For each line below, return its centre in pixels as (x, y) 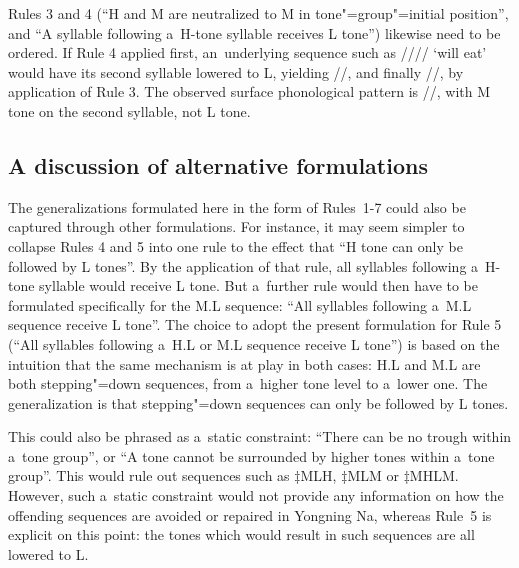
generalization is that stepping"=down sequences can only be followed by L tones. (258, 402)
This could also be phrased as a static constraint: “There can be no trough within (260, 436)
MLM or (373, 475)
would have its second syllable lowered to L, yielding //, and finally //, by (236, 71)
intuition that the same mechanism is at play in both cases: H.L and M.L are (244, 363)
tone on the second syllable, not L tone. (129, 110)
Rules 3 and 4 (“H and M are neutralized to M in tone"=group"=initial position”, (258, 13)
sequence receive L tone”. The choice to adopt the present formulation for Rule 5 (255, 324)
